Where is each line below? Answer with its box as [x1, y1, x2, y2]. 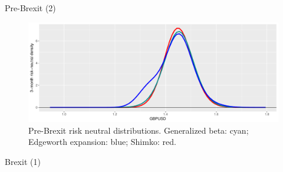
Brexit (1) [5, 155, 41, 167]
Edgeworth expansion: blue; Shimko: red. [28, 135, 176, 148]
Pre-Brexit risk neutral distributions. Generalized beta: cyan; [28, 124, 249, 136]
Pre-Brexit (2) [5, 2, 56, 14]
